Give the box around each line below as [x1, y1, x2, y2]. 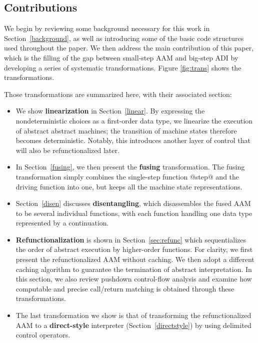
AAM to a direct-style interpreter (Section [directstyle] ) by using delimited [15, 319, 251, 330]
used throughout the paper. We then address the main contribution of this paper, [4, 42, 254, 53]
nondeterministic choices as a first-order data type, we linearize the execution [15, 115, 253, 125]
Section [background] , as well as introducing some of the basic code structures [4, 32, 244, 43]
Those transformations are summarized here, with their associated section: [4, 88, 232, 99]
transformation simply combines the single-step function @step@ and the [15, 171, 239, 181]
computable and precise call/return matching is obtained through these [15, 283, 234, 293]
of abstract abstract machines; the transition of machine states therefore [15, 125, 237, 135]
